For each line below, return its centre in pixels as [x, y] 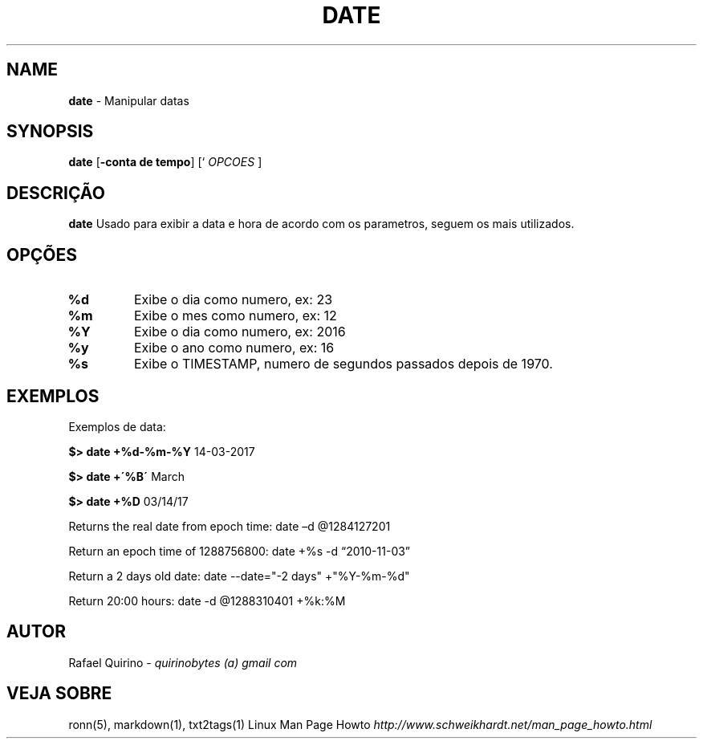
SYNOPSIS [50, 132]
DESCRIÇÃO [56, 193]
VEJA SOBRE [59, 694]
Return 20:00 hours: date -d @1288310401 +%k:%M [207, 600]
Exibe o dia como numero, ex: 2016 [240, 332]
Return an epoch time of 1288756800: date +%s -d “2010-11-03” [240, 551]
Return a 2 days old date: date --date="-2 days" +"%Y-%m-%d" [239, 576]
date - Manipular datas [129, 100]
